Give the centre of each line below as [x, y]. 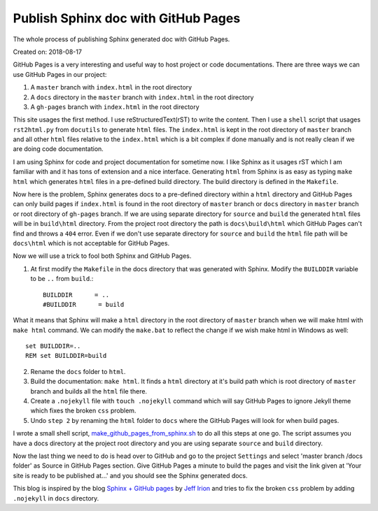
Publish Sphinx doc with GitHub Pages [127, 18]
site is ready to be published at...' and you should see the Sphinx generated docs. [130, 475]
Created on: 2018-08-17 [47, 52]
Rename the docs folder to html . [78, 371]
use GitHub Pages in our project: [60, 74]
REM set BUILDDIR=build [66, 356]
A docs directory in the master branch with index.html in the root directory [142, 97]
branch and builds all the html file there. [89, 391]
